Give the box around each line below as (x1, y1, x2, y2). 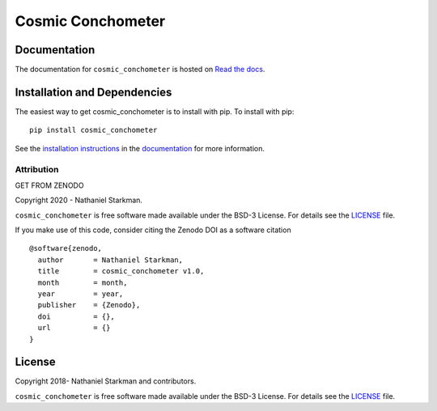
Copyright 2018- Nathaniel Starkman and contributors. (15, 376, 197, 386)
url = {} (37, 324, 111, 333)
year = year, (37, 290, 124, 299)
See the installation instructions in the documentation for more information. (15, 143, 265, 153)
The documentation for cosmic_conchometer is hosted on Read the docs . (15, 65, 265, 74)
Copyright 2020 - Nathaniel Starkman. (15, 195, 143, 205)
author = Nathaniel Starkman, (37, 255, 184, 265)
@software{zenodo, (29, 244, 103, 253)
